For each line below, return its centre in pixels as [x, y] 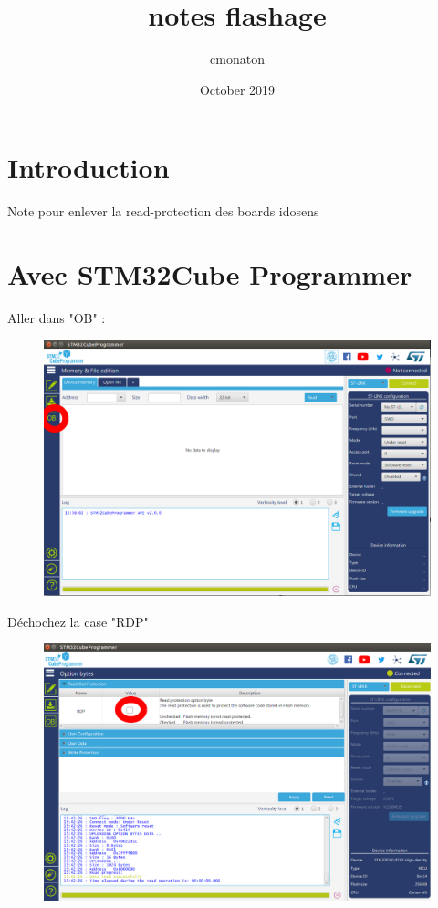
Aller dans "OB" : [57, 317]
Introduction [89, 167]
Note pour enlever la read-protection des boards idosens [163, 211]
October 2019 [237, 89]
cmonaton [237, 59]
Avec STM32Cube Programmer [210, 274]
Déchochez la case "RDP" [78, 621]
